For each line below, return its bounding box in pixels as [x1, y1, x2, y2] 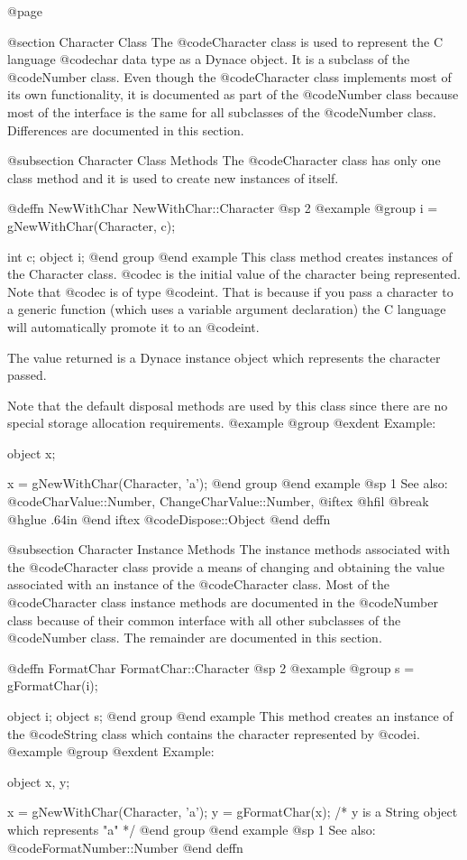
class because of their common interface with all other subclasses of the [7, 610, 401, 629]
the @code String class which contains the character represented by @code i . [7, 724, 420, 743]
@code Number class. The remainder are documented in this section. [7, 628, 382, 647]
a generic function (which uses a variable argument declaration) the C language [7, 300, 446, 319]
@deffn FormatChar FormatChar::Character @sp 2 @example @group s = [7, 658, 415, 677]
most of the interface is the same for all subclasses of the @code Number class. [7, 102, 436, 121]
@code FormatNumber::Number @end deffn [7, 837, 243, 856]
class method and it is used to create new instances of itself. [7, 168, 339, 187]
